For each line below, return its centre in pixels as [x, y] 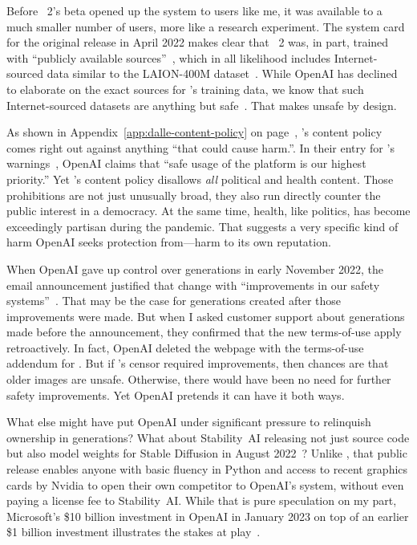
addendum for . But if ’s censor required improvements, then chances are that [198, 363]
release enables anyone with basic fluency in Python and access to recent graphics [207, 469]
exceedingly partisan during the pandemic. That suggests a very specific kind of [202, 226]
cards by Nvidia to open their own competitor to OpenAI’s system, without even [205, 484]
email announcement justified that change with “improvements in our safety [193, 285]
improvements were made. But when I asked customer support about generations [206, 316]
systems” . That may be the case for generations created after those [174, 301]
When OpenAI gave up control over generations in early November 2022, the [195, 268]
